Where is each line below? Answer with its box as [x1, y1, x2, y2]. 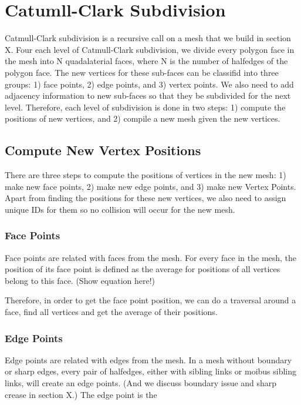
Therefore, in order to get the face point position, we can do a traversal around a [5, 294, 296, 306]
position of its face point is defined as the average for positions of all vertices [5, 263, 280, 275]
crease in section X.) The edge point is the [5, 388, 157, 400]
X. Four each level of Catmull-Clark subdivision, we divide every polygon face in [5, 43, 295, 55]
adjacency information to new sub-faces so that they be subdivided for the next [5, 89, 291, 102]
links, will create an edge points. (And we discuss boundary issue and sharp [5, 377, 277, 389]
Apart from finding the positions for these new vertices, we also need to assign [5, 192, 286, 204]
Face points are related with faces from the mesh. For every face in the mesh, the [5, 251, 297, 263]
